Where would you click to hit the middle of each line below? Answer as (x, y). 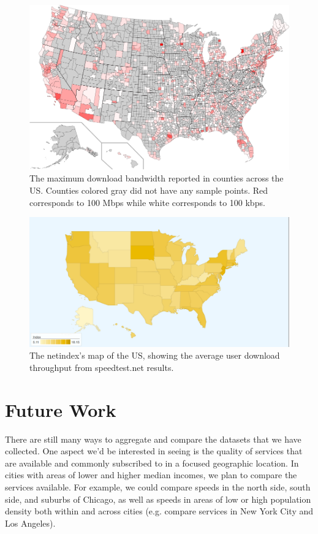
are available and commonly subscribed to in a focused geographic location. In (152, 463)
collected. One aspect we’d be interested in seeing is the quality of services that (154, 451)
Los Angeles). (30, 523)
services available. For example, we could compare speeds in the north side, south (158, 487)
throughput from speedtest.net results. (102, 367)
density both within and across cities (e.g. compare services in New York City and (159, 511)
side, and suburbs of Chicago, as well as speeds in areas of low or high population (158, 499)
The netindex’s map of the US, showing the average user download (155, 355)
